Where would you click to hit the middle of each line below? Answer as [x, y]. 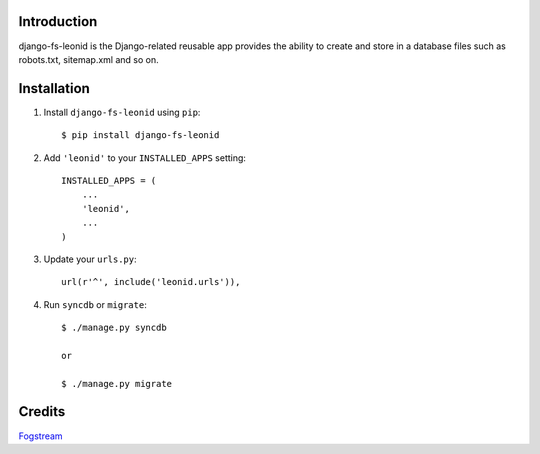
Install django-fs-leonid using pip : [122, 112]
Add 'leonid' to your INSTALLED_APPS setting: [145, 157]
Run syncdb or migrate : [95, 304]
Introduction [58, 21]
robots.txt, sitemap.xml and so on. [88, 59]
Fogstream [41, 436]
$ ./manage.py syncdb [114, 328]
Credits [42, 411]
